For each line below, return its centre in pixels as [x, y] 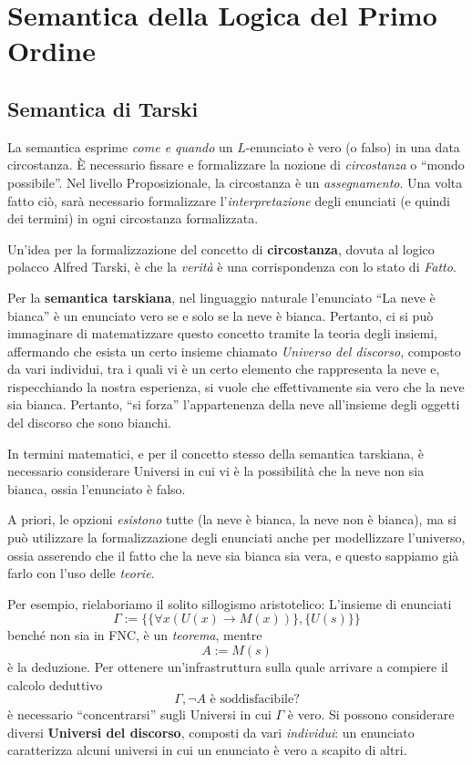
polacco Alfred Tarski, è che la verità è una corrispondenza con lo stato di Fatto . [232, 267]
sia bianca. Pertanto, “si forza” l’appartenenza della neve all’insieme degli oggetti [234, 404]
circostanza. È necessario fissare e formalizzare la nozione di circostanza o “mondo [236, 165]
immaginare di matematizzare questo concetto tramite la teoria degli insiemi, [222, 333]
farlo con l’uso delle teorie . [81, 573]
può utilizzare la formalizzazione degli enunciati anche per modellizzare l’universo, [236, 538]
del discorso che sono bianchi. [89, 423]
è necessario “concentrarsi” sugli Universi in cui [139, 714]
